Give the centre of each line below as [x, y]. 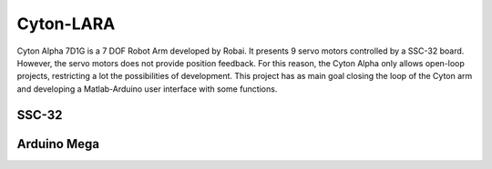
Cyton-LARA [66, 24]
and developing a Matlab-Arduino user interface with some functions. [147, 89]
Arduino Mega [58, 144]
